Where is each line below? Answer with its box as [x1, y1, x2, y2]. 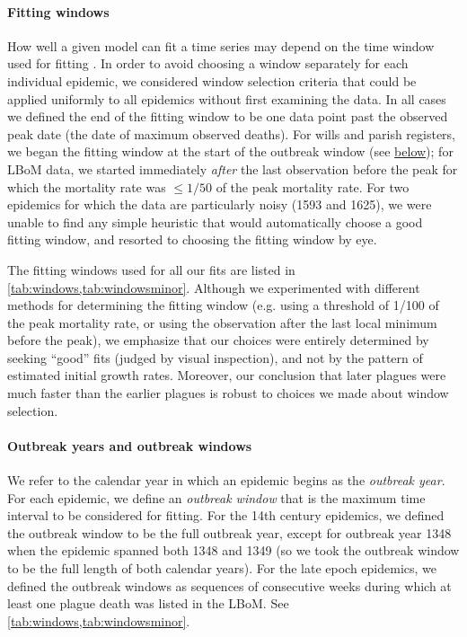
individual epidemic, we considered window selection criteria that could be [7, 71, 417, 90]
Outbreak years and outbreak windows [7, 436, 252, 455]
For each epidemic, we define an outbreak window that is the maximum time [7, 488, 426, 507]
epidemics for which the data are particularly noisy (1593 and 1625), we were [7, 195, 432, 214]
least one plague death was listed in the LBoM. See [7, 594, 289, 613]
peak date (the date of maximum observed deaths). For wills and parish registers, [7, 124, 456, 143]
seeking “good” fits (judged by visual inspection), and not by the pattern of [7, 348, 423, 367]
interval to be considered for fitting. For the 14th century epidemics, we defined [7, 506, 445, 525]
